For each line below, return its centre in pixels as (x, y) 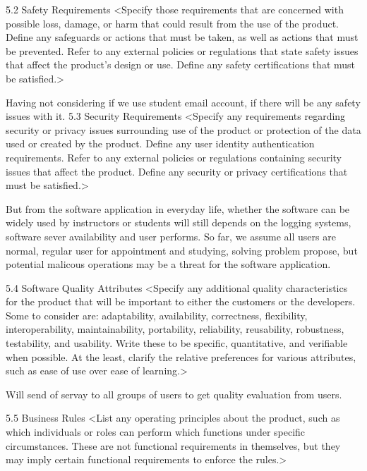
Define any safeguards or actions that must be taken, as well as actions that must (182, 37)
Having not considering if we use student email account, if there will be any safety (183, 102)
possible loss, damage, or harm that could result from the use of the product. (172, 23)
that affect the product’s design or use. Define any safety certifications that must (181, 65)
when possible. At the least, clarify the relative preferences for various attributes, (181, 356)
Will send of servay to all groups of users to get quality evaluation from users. (174, 394)
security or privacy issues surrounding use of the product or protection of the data (183, 129)
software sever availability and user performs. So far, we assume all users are (171, 236)
